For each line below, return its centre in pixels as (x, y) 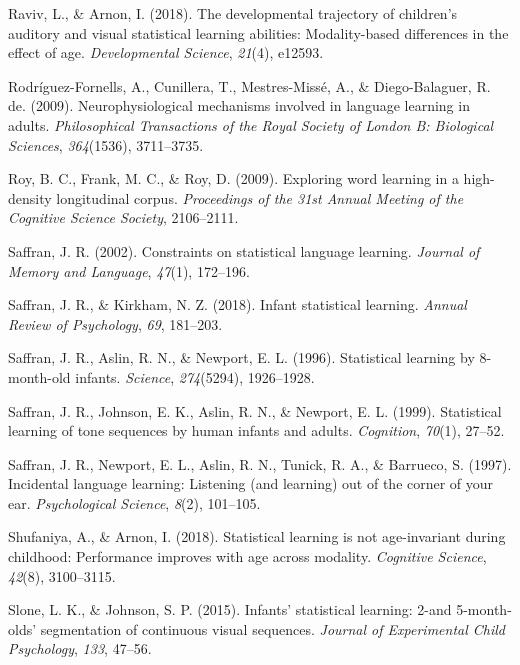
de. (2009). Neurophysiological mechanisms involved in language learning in (239, 105)
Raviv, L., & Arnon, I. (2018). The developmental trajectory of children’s (233, 13)
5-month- (484, 609)
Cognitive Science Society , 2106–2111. (123, 217)
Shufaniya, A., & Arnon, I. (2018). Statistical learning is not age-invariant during (257, 536)
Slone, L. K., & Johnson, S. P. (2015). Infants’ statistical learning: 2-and (230, 609)
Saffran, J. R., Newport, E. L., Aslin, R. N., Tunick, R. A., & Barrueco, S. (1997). (260, 463)
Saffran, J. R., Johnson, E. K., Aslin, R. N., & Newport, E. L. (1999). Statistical (255, 410)
